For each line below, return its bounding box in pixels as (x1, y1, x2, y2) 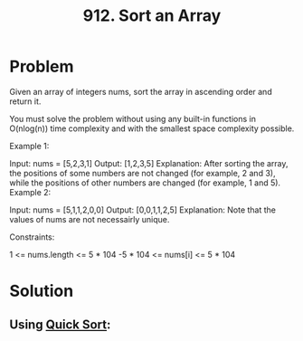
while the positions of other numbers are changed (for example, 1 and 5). (9, 177, 281, 188)
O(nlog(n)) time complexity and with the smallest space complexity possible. (9, 123, 295, 134)
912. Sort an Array (82, 5, 222, 26)
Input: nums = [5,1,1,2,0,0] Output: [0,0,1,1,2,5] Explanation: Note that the (9, 204, 276, 215)
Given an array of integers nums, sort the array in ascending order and (9, 86, 273, 97)
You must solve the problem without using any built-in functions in (9, 113, 256, 124)
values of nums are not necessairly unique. (9, 213, 170, 224)
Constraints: (9, 232, 55, 242)
